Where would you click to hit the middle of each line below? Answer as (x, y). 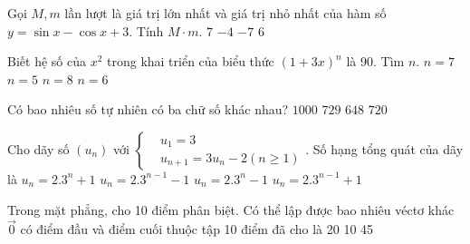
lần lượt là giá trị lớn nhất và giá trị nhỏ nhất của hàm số (225, 13)
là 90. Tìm (375, 61)
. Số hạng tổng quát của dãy (384, 148)
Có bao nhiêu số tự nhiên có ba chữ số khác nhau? (148, 109)
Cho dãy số (38, 148)
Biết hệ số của (47, 61)
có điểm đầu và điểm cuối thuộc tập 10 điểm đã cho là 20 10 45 (197, 229)
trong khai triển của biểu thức (191, 61)
